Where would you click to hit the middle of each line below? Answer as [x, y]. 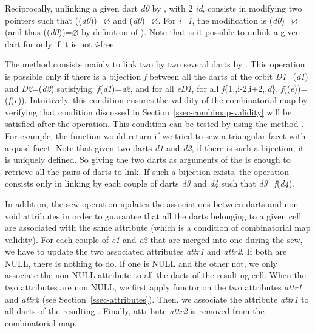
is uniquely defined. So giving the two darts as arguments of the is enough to [148, 160]
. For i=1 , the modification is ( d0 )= [225, 20]
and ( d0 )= [132, 20]
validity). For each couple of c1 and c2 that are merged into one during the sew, [154, 239]
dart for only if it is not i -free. [61, 43]
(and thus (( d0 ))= [39, 32]
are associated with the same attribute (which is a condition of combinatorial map [158, 228]
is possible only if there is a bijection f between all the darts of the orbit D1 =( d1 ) [157, 76]
